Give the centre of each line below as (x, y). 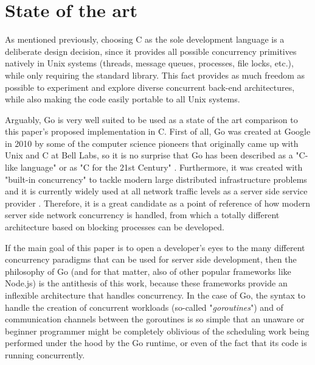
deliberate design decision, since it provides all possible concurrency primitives (151, 51)
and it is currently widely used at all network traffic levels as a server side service (156, 191)
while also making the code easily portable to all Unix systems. (123, 99)
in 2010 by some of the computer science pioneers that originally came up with (152, 143)
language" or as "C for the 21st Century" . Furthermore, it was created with (161, 167)
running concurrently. (45, 354)
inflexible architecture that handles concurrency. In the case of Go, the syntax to (155, 295)
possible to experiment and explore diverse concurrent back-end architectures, (150, 87)
